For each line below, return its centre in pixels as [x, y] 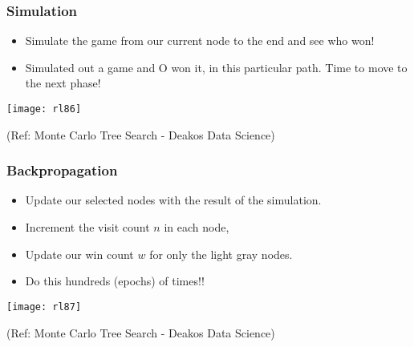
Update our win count [79, 254]
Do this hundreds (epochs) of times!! [115, 281]
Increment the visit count [87, 227]
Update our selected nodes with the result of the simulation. [173, 200]
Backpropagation [62, 170]
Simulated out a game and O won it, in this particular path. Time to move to [216, 67]
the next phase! [63, 83]
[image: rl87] [44, 307]
